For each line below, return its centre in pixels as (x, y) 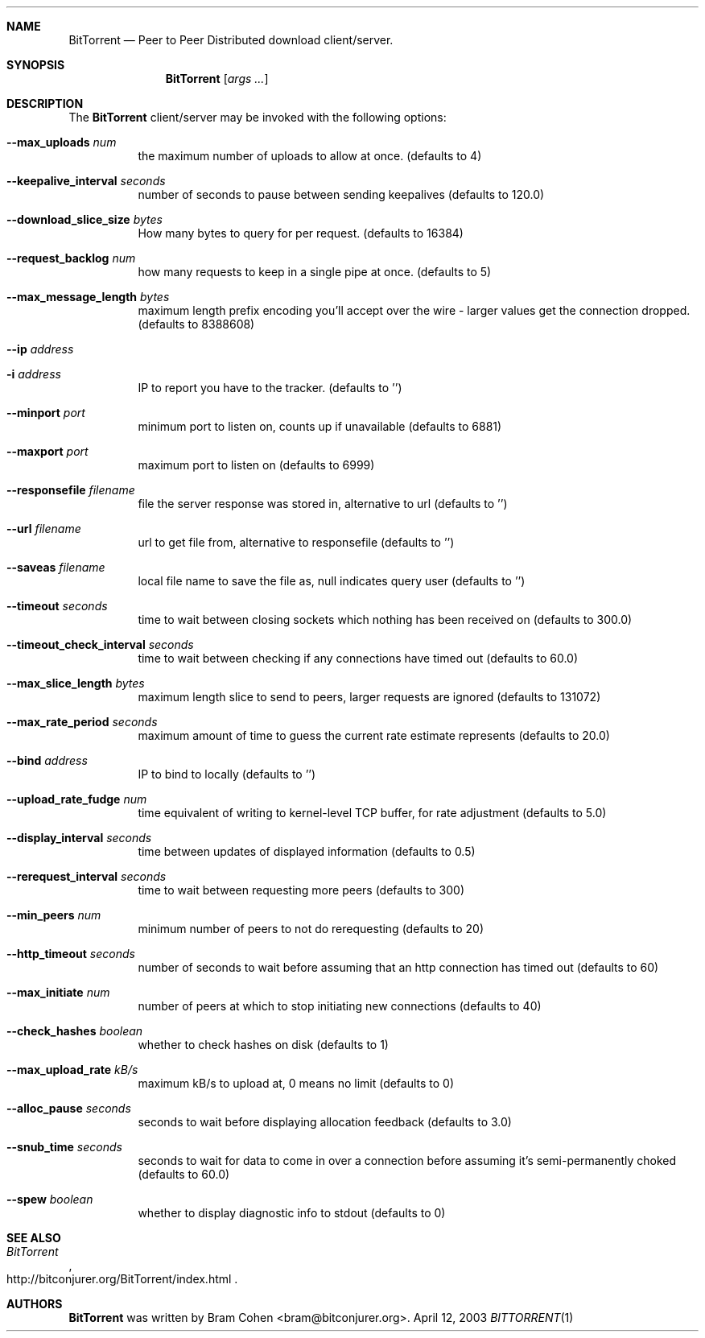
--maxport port (47, 451)
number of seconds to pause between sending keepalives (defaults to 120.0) (341, 194)
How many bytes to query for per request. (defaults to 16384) (301, 233)
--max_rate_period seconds (82, 722)
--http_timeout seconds (71, 954)
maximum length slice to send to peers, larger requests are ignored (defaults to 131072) (369, 697)
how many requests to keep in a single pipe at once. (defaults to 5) (315, 272)
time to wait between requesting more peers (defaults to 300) (301, 890)
